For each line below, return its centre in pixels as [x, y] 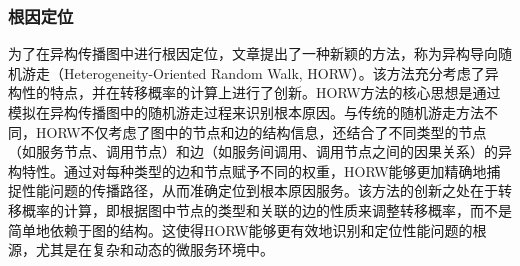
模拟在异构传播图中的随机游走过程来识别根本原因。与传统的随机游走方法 [246, 112]
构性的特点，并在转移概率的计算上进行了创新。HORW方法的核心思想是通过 [254, 92]
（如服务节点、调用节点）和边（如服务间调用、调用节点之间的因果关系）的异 [260, 151]
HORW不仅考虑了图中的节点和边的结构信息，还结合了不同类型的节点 [261, 131]
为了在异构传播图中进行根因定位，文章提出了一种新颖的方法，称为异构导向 [253, 53]
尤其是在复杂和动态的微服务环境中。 [154, 249]
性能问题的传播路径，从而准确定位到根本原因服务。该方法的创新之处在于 [259, 190]
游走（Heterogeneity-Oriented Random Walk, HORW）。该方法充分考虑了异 [260, 72]
